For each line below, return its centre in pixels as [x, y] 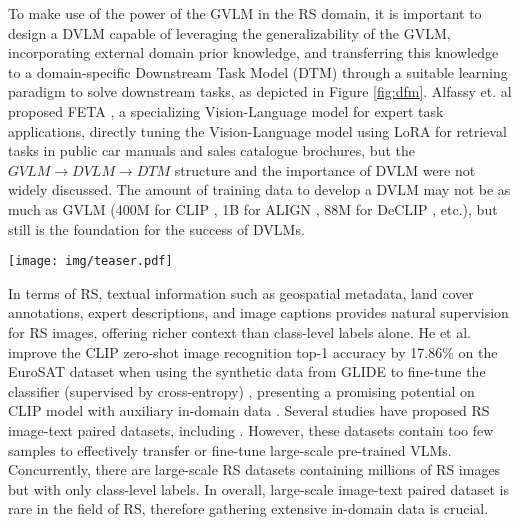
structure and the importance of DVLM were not [325, 169]
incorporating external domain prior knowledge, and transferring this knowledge [253, 52]
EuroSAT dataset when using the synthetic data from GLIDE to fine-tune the [247, 371]
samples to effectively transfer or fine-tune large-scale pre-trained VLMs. [230, 449]
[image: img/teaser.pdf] [90, 261]
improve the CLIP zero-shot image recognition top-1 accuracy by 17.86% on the [253, 351]
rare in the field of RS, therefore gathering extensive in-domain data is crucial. [248, 508]
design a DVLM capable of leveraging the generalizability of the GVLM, [229, 32]
